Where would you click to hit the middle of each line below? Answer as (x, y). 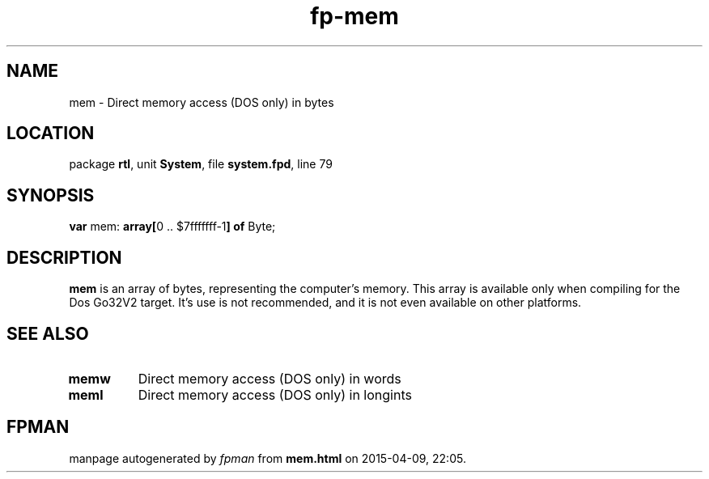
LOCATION (51, 134)
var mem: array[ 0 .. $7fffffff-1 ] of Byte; (172, 227)
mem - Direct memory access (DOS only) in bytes (202, 102)
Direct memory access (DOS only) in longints (275, 394)
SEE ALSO (48, 333)
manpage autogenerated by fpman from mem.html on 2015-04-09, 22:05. (267, 458)
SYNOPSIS (51, 195)
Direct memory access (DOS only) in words (270, 378)
